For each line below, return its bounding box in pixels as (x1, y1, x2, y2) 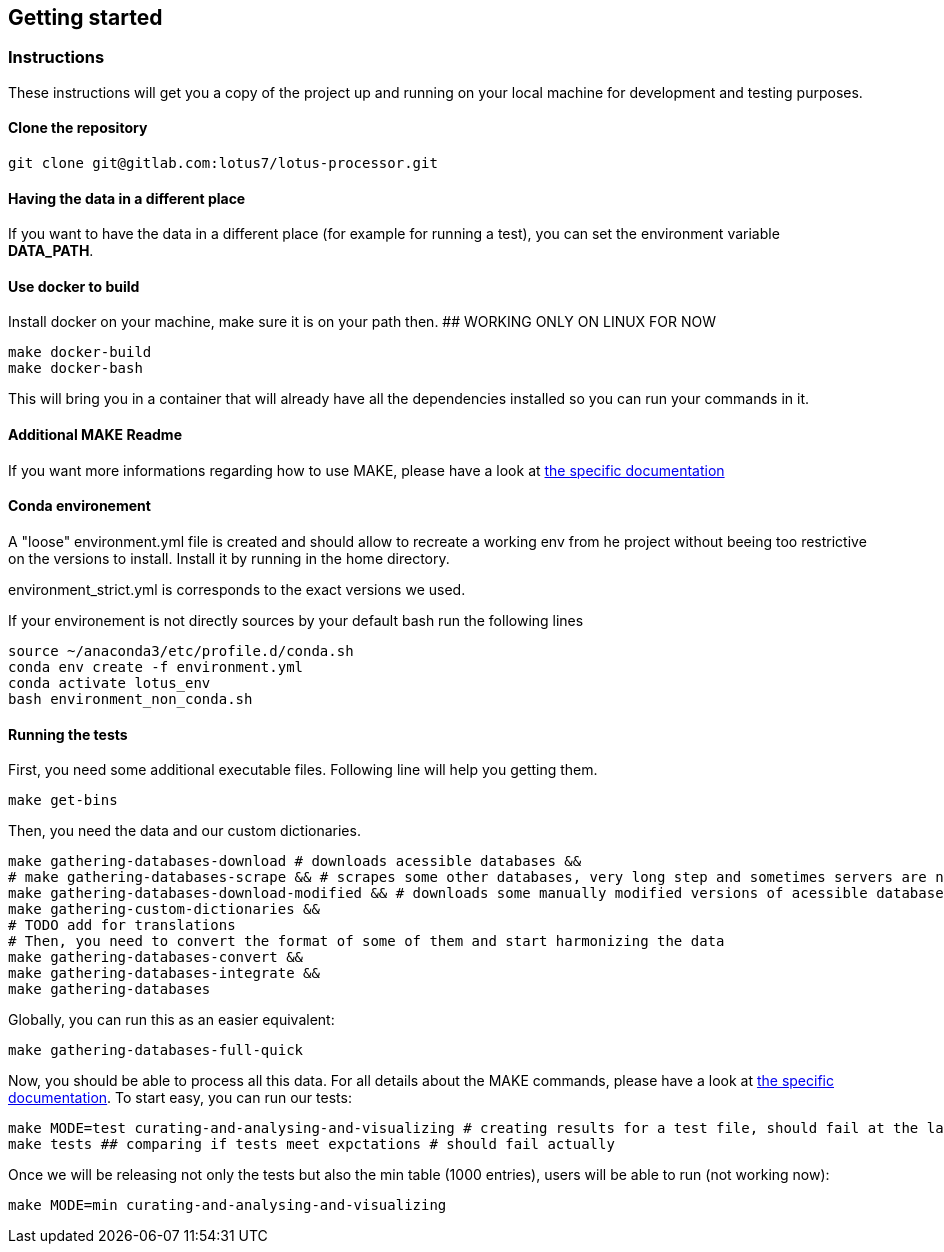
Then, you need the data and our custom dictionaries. (8, 822, 361, 840)
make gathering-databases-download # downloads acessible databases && (8, 853, 582, 870)
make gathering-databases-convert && (8, 949, 304, 966)
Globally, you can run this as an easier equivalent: (8, 1011, 335, 1029)
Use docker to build (8, 277, 140, 295)
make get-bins (8, 792, 118, 809)
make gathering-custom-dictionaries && (8, 901, 320, 918)
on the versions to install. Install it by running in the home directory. (8, 549, 450, 567)
